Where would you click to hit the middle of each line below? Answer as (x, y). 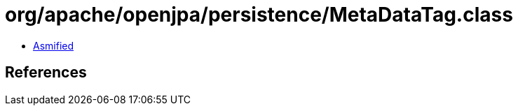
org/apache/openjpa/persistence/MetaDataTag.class (259, 15)
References (46, 73)
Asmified (54, 45)
